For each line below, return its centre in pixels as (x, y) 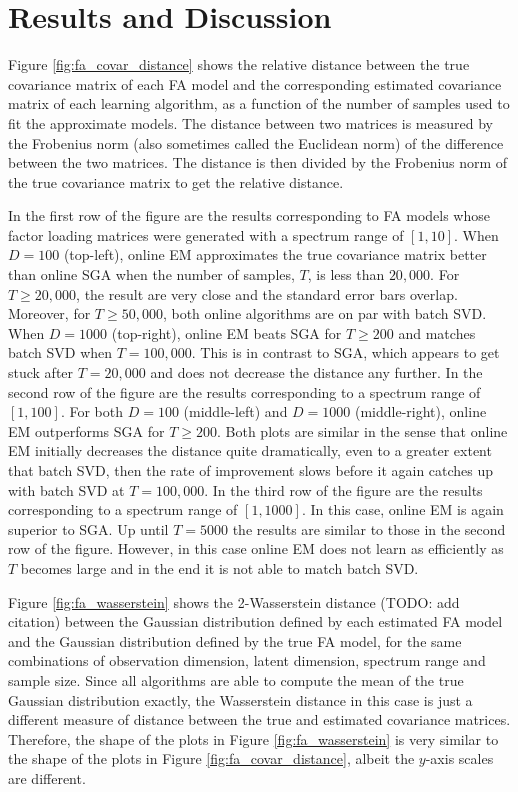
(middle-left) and (235, 411)
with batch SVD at (66, 489)
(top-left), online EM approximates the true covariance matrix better (275, 254)
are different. (47, 777)
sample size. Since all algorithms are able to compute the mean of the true (236, 679)
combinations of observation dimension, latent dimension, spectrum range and (247, 660)
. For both (91, 411)
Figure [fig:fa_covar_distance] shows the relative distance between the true (239, 64)
